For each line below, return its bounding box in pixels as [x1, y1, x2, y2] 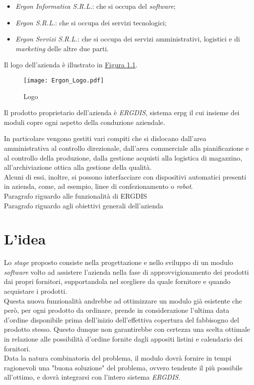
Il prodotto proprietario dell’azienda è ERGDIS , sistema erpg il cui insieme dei [4, 107, 240, 118]
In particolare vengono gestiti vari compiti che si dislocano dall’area [4, 133, 207, 143]
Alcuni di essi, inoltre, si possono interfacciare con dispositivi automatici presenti [4, 171, 246, 182]
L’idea [4, 229, 46, 249]
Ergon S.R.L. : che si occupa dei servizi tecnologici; [15, 17, 167, 27]
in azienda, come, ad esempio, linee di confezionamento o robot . [4, 181, 193, 191]
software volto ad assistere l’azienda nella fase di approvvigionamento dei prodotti [4, 266, 249, 277]
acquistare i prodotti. [4, 286, 67, 296]
